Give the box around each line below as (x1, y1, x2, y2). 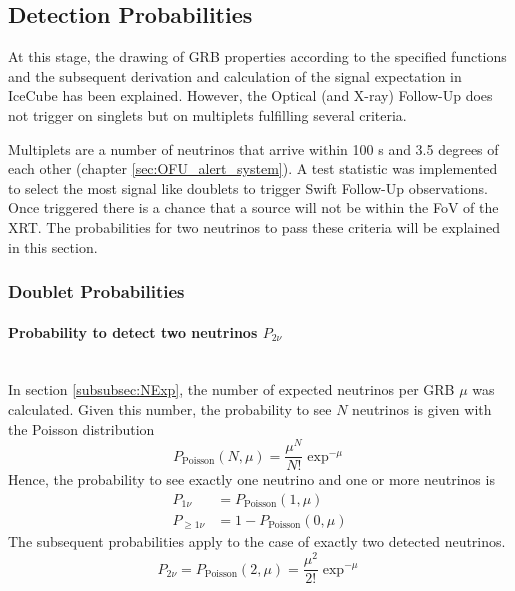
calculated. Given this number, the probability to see (8, 398, 332, 419)
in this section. (8, 236, 98, 257)
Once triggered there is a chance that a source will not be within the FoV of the (8, 197, 499, 218)
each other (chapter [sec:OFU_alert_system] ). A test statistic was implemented (8, 158, 498, 179)
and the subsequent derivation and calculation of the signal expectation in (8, 65, 462, 86)
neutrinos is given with (352, 398, 492, 419)
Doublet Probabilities (8, 279, 185, 304)
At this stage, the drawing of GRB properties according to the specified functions (8, 46, 507, 67)
